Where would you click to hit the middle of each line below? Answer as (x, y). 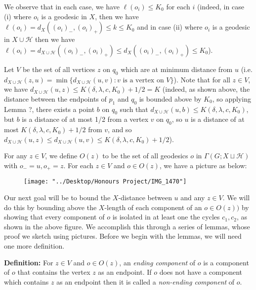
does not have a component (201, 272)
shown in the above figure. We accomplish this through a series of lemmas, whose (127, 226)
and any (193, 198)
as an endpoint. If (125, 272)
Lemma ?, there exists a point (49, 109)
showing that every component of (54, 217)
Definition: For (29, 262)
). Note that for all (202, 79)
